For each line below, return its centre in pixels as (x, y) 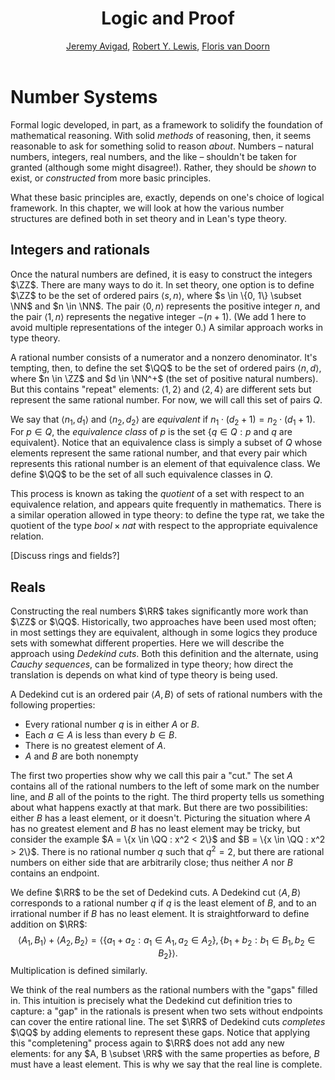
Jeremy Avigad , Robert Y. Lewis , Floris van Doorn (168, 46)
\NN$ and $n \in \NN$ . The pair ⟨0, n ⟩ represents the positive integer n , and (165, 306)
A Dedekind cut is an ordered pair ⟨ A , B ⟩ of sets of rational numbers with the (166, 694)
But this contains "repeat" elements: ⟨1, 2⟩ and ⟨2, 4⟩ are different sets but (161, 389)
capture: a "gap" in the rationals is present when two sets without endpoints (166, 1011)
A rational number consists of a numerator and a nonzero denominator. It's (164, 357)
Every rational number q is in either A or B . (112, 724)
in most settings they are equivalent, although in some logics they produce (164, 633)
